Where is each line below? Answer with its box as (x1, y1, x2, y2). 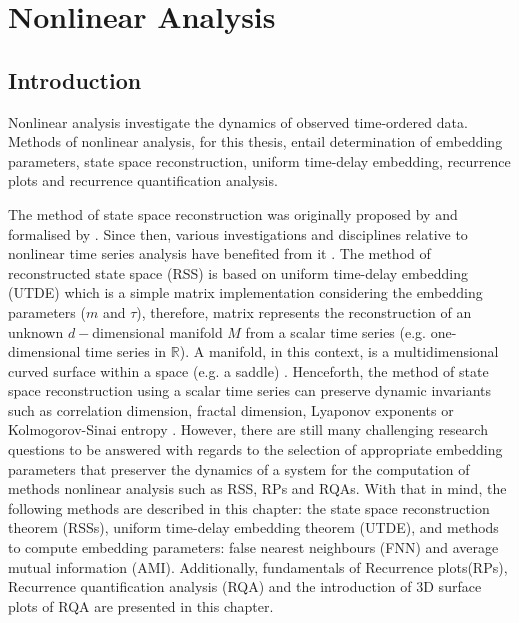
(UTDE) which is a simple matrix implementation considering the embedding (8, 282, 483, 303)
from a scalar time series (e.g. (245, 321, 426, 342)
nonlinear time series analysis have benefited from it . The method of (8, 243, 431, 264)
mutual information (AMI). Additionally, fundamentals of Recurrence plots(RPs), (8, 556, 508, 577)
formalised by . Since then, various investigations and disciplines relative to (8, 223, 468, 244)
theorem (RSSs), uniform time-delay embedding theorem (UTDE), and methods (8, 517, 499, 538)
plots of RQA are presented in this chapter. (8, 595, 274, 616)
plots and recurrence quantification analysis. (8, 170, 278, 191)
